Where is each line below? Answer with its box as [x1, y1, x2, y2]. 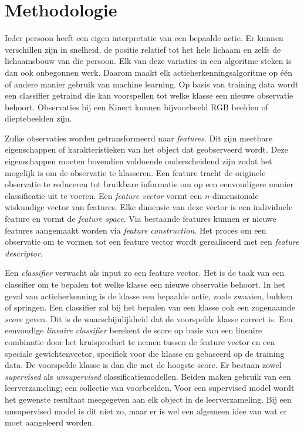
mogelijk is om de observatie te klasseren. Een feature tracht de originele [5, 166, 266, 178]
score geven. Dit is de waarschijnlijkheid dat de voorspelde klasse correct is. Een [5, 312, 293, 325]
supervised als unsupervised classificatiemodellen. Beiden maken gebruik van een [5, 370, 291, 382]
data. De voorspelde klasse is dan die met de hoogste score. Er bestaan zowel [5, 359, 282, 371]
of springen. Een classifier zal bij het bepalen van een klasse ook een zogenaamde [5, 301, 295, 313]
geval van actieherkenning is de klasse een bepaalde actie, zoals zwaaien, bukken [5, 289, 293, 302]
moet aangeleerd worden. [5, 416, 94, 428]
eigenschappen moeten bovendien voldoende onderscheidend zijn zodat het [5, 155, 272, 167]
